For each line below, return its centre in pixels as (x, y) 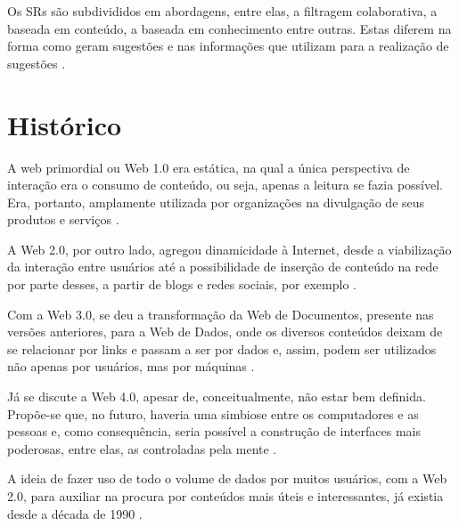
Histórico (65, 124)
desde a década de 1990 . (75, 513)
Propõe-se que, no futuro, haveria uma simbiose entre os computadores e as (213, 413)
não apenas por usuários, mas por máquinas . (131, 366)
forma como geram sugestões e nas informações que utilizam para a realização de (228, 46)
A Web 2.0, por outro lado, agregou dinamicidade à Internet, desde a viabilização (229, 249)
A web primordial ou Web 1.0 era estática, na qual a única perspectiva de (209, 167)
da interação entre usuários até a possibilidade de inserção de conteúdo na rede (223, 267)
